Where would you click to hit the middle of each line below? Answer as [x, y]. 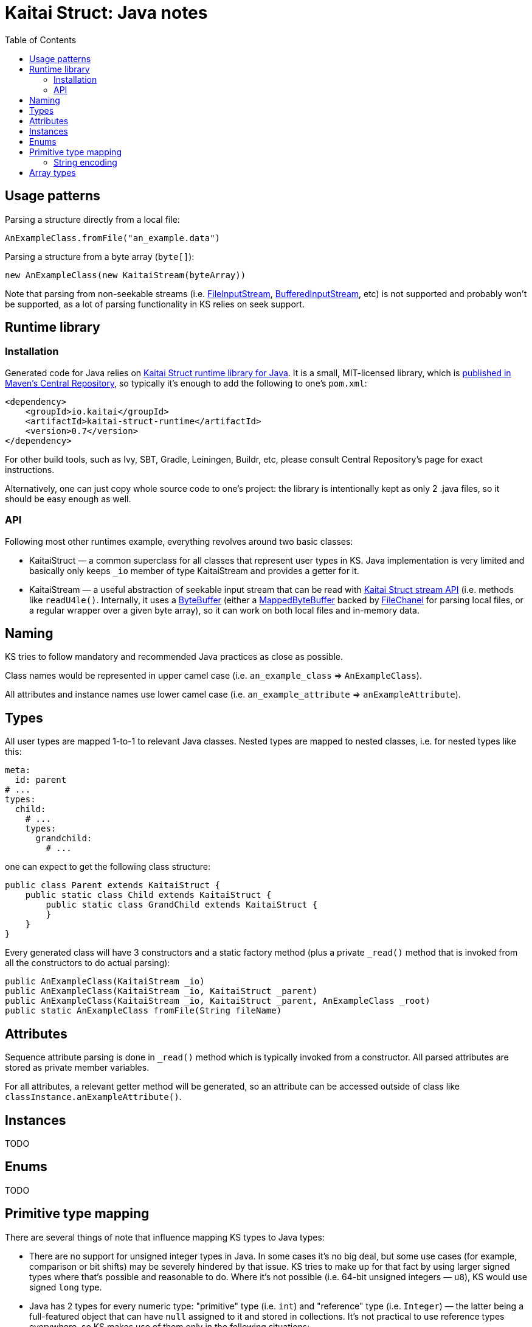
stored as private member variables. [77, 1068]
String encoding [85, 162]
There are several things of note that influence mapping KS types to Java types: [165, 1237]
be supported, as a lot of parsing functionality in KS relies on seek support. [155, 304]
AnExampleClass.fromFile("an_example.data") [113, 238]
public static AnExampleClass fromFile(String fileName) [143, 1011]
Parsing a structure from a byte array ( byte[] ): [100, 256]
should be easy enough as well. [68, 499]
